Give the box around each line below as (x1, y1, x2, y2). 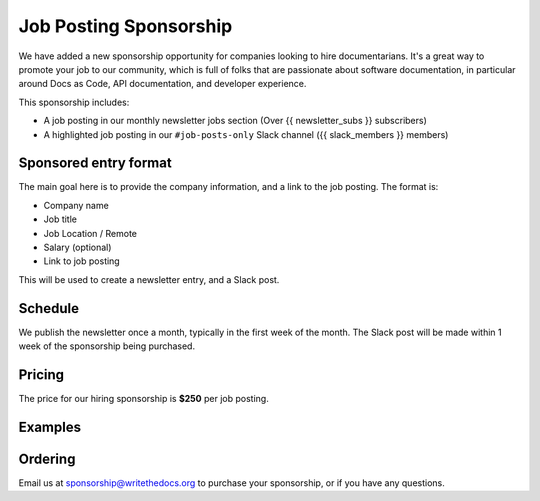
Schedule (18, 300, 80, 317)
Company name (43, 199, 109, 211)
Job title (43, 213, 77, 225)
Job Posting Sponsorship (18, 15, 233, 37)
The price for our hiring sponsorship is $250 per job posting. (18, 392, 269, 404)
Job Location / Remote (43, 227, 137, 239)
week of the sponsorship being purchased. (18, 340, 195, 352)
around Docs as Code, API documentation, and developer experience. (18, 78, 307, 90)
